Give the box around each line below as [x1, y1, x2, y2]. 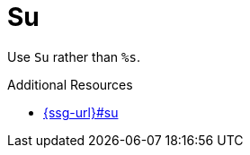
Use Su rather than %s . [7, 48, 140, 65]
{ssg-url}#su [43, 104, 119, 120]
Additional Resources [7, 76, 133, 92]
